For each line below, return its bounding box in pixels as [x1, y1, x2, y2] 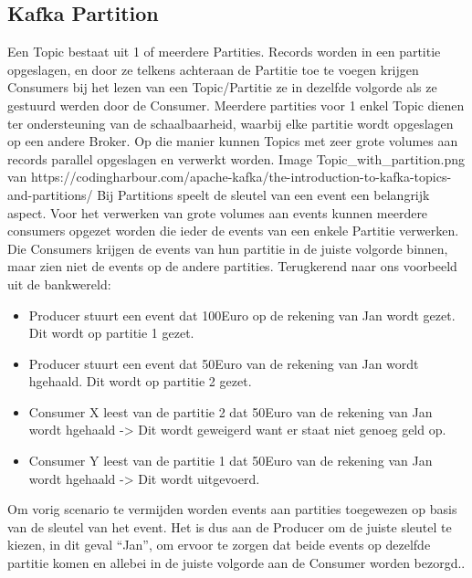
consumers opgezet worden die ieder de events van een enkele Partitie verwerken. [7, 221, 459, 240]
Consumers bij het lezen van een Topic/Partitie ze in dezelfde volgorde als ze [7, 78, 437, 97]
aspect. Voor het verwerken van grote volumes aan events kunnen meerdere [7, 203, 428, 222]
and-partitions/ [7, 184, 93, 204]
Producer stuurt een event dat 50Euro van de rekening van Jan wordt [28, 353, 419, 373]
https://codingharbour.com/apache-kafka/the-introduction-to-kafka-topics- [31, 167, 452, 186]
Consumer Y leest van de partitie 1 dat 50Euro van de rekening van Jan [28, 451, 433, 470]
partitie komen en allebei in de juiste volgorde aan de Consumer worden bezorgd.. [7, 553, 466, 573]
